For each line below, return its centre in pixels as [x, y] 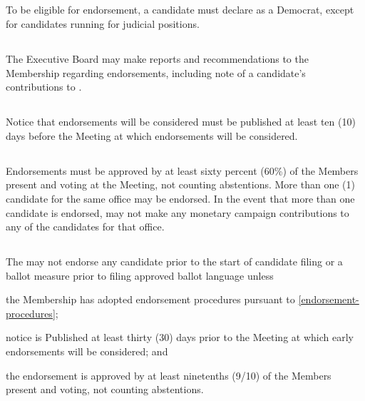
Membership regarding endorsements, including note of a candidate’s [156, 72]
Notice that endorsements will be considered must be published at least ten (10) [181, 122]
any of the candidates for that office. [85, 227]
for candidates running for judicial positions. [103, 23]
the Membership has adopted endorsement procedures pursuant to [150, 299]
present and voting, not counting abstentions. [105, 389]
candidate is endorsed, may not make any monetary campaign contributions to [178, 212]
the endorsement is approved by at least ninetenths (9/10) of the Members [169, 375]
